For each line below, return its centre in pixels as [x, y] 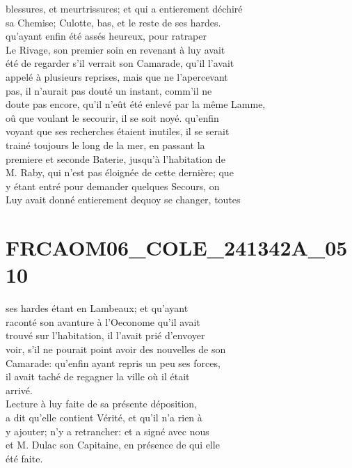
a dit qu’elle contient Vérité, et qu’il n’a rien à [104, 417]
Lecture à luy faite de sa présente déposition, [102, 404]
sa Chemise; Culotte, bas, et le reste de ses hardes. [113, 22]
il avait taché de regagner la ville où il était [98, 376]
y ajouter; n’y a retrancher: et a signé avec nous [107, 431]
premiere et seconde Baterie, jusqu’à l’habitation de [115, 158]
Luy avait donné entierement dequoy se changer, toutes [123, 200]
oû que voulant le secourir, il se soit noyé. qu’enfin [112, 117]
